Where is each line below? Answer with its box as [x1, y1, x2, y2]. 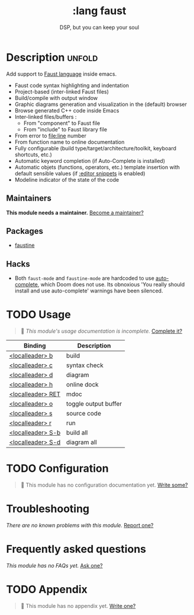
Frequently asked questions [6, 543, 147, 556]
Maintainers [6, 194, 52, 204]
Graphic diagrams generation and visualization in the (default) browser [14, 101, 187, 108]
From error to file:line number [14, 132, 87, 139]
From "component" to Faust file [23, 120, 101, 127]
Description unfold [6, 50, 98, 64]
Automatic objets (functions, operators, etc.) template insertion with [14, 163, 180, 170]
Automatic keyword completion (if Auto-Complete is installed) [14, 157, 166, 164]
